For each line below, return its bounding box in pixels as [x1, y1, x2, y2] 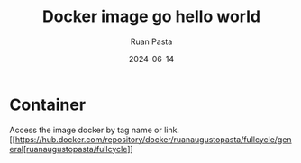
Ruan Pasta [130, 36, 173, 47]
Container [9, 95, 87, 114]
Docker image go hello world [41, 6, 261, 27]
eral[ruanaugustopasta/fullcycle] [9, 143, 131, 154]
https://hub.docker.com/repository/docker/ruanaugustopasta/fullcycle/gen [14, 133, 292, 145]
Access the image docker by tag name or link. [9, 124, 180, 135]
